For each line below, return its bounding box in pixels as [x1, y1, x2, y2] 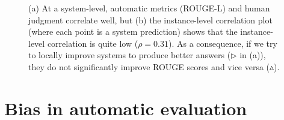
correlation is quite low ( [47, 37, 138, 49]
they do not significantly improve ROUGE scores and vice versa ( [28, 60, 270, 73]
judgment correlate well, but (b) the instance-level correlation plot [28, 13, 273, 26]
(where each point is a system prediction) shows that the [28, 25, 238, 38]
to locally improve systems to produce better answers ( [28, 49, 231, 61]
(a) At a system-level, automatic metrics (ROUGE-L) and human [28, 2, 270, 14]
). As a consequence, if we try [168, 37, 277, 49]
